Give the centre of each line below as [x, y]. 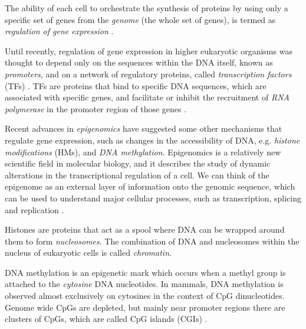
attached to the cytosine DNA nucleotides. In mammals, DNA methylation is [144, 284]
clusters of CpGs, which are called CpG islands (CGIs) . [106, 319]
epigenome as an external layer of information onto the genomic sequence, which [150, 186]
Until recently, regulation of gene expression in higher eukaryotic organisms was [149, 51]
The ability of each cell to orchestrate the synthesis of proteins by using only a [147, 8]
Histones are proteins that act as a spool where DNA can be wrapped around [145, 229]
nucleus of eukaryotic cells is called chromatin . [88, 253]
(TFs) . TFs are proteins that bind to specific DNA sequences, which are [136, 85]
